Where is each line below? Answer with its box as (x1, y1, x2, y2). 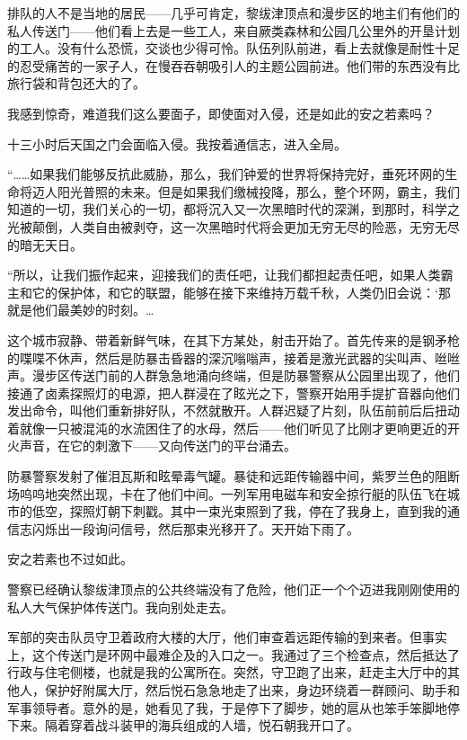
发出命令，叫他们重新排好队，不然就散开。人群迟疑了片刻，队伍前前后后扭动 (7, 401, 460, 420)
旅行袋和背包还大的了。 (7, 74, 145, 93)
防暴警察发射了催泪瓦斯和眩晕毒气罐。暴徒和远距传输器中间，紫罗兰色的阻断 (7, 467, 460, 486)
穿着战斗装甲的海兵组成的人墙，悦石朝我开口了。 (69, 716, 359, 735)
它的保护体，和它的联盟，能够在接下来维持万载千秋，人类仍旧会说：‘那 (31, 282, 451, 301)
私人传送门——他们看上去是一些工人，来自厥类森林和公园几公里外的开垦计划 (7, 21, 460, 40)
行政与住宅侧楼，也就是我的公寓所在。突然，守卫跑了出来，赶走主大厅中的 (7, 663, 447, 682)
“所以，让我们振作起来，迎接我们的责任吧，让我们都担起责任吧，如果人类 (7, 265, 441, 284)
